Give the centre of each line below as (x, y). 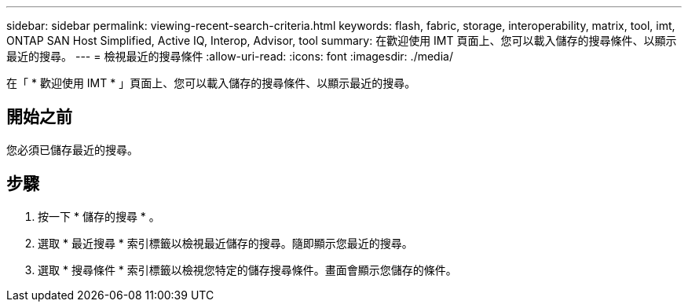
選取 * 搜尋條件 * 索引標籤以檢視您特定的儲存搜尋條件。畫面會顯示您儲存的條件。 (247, 269)
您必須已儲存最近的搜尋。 (72, 149)
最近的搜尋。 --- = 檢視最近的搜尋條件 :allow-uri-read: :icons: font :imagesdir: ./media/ (230, 56)
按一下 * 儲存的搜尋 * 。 (99, 216)
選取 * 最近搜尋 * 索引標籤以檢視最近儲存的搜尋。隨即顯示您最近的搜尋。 (225, 243)
